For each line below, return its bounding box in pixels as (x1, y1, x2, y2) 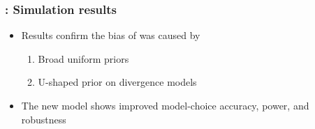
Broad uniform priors (38, 51, 129, 66)
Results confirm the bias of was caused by (21, 28, 200, 43)
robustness (21, 112, 66, 126)
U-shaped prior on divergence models (38, 75, 197, 89)
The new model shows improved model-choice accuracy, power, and (21, 98, 309, 112)
